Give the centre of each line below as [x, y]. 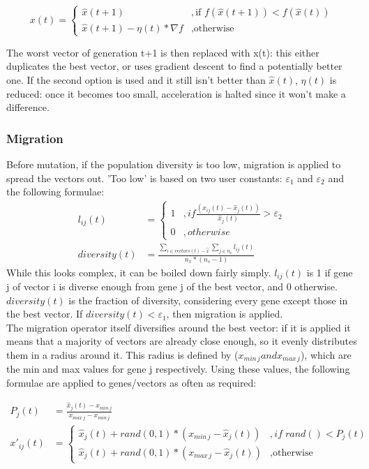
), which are [326, 355]
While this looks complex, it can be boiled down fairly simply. [139, 272]
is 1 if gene [330, 272]
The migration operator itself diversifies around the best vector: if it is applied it [179, 327]
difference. [28, 107]
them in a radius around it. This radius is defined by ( [122, 355]
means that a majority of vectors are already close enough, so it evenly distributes [182, 341]
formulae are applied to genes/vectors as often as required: [131, 383]
